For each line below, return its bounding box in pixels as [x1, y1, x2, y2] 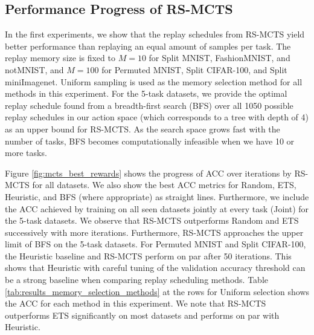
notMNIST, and [5, 63, 64, 76]
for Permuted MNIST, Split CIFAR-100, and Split [101, 63, 287, 76]
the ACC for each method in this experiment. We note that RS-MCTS [5, 297, 266, 310]
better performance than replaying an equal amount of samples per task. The [5, 39, 291, 52]
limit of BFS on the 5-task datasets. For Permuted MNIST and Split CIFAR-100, [5, 238, 306, 250]
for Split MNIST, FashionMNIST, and [149, 51, 290, 64]
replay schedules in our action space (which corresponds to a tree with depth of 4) [5, 111, 309, 123]
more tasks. [5, 146, 47, 159]
